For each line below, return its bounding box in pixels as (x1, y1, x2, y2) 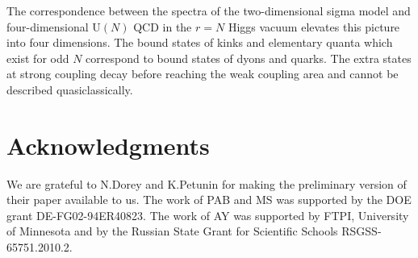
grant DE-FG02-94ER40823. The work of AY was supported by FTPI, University (6, 206, 409, 223)
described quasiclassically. (6, 81, 133, 98)
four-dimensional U (6, 18, 101, 35)
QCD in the (133, 18, 192, 35)
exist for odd (6, 49, 69, 66)
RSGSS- (341, 223, 382, 239)
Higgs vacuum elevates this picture (228, 18, 400, 35)
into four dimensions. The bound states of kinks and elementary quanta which (6, 34, 393, 51)
